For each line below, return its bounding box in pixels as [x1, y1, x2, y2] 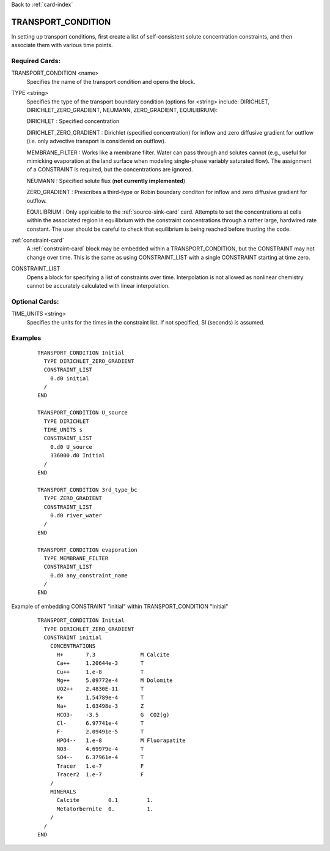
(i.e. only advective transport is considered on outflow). [26, 138, 166, 145]
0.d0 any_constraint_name [50, 572, 128, 579]
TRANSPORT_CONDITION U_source [37, 409, 128, 416]
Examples [11, 334, 42, 342]
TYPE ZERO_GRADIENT [43, 495, 102, 502]
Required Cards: [11, 57, 61, 66]
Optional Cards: [11, 297, 59, 306]
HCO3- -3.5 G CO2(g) [56, 711, 170, 718]
